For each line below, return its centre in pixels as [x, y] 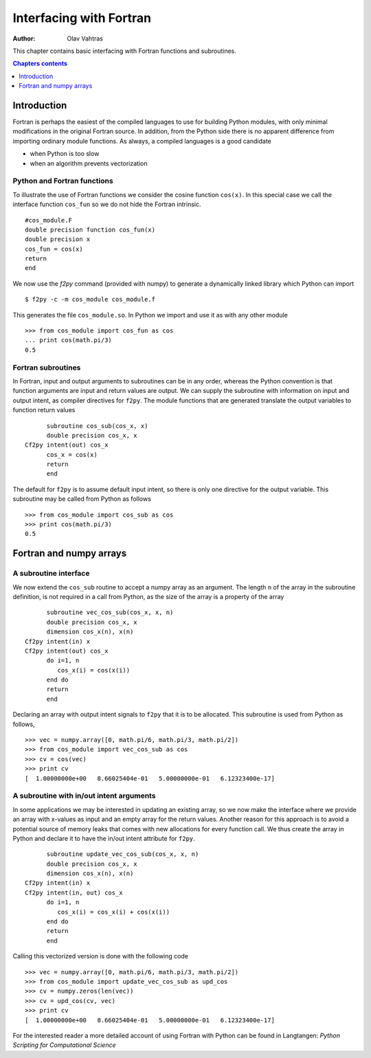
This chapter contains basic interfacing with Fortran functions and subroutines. [125, 51]
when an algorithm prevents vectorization [89, 163]
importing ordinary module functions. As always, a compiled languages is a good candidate [142, 141]
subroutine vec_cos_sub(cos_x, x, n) [110, 612]
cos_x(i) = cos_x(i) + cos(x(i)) [114, 912]
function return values [44, 410]
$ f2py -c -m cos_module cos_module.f [90, 300]
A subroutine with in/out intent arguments [84, 796]
